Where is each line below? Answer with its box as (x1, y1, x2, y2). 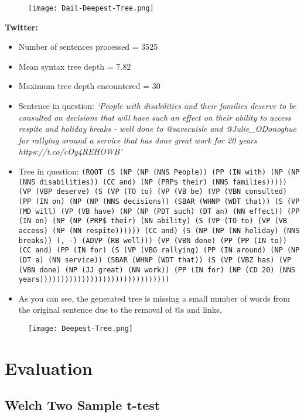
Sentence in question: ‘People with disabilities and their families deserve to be (18, 100, 296, 112)
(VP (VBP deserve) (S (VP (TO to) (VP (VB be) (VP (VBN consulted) (18, 187, 287, 196)
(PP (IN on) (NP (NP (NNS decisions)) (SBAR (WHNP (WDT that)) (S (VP (18, 197, 300, 206)
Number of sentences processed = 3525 (18, 40, 158, 53)
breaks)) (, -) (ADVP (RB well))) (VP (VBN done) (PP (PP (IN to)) (18, 236, 287, 245)
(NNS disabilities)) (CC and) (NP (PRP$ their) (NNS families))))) (18, 177, 287, 186)
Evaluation (5, 356, 93, 380)
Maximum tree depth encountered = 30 (18, 80, 160, 92)
